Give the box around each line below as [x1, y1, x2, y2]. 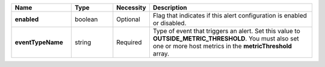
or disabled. [152, 19, 187, 27]
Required [116, 38, 142, 46]
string [74, 38, 91, 46]
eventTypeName [14, 38, 63, 46]
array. [152, 49, 170, 57]
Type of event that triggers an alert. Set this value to [152, 27, 300, 35]
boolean [74, 15, 98, 24]
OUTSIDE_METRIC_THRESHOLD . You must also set [152, 34, 299, 42]
